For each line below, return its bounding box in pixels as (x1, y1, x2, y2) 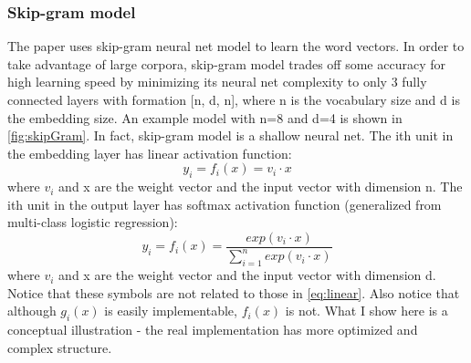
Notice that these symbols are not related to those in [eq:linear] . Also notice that (7, 283, 460, 302)
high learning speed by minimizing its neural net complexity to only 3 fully (7, 72, 427, 91)
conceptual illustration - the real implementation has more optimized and (7, 320, 418, 339)
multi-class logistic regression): (7, 213, 178, 232)
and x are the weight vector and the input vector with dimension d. (58, 265, 436, 285)
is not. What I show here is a (285, 301, 448, 320)
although (7, 301, 57, 320)
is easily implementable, (104, 301, 237, 320)
